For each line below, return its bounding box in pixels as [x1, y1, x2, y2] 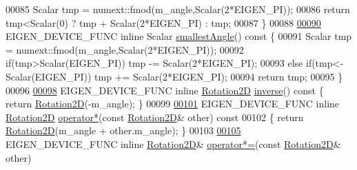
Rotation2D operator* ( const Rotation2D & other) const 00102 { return [6, 109, 304, 124]
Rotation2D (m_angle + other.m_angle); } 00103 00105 [6, 123, 241, 138]
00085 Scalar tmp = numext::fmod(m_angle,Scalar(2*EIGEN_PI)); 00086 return [6, 2, 350, 16]
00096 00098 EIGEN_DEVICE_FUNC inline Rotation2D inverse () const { [6, 83, 324, 97]
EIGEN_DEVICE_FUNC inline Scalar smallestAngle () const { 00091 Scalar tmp [6, 29, 352, 43]
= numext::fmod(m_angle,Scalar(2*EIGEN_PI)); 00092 [6, 42, 244, 56]
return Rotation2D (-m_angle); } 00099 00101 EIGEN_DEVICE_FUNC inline [6, 96, 340, 111]
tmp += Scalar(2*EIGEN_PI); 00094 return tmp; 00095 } [94, 69, 343, 83]
